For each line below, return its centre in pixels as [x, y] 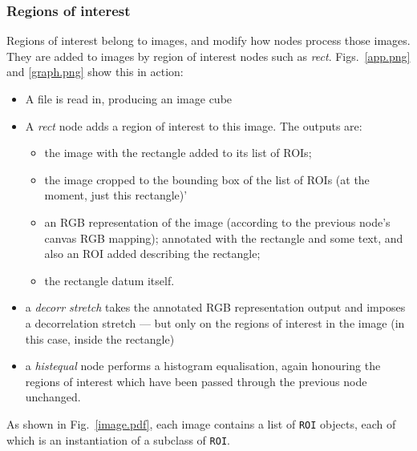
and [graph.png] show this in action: [95, 72]
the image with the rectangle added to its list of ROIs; [178, 153]
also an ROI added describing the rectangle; [152, 254]
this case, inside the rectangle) [100, 338]
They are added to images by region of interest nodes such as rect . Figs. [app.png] [208, 56]
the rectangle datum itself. [109, 280]
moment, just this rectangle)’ [116, 195]
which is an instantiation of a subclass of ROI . [118, 439]
